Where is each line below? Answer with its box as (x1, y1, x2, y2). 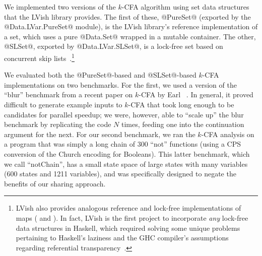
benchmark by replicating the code (4, 119, 111, 130)
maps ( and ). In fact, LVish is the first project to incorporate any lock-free (16, 212, 248, 223)
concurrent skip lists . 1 (4, 51, 75, 63)
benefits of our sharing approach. (4, 178, 106, 188)
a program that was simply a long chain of (4, 139, 136, 149)
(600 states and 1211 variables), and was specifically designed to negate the (4, 168, 236, 179)
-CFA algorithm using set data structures (121, 2, 249, 12)
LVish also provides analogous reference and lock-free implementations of (16, 203, 241, 213)
